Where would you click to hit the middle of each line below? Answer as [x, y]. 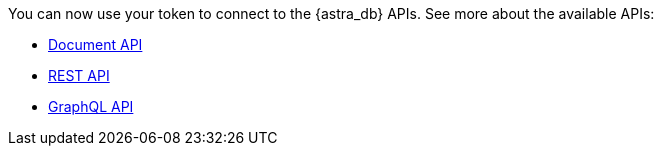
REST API [79, 75]
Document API [95, 44]
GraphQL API [91, 106]
